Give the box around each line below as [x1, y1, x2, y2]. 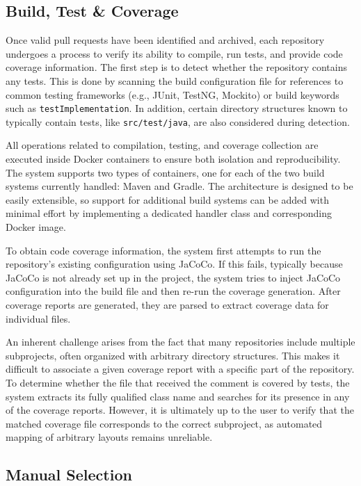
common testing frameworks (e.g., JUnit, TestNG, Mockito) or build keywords [6, 87, 339, 102]
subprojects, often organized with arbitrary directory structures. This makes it [6, 348, 340, 362]
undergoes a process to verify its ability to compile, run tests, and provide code [6, 46, 343, 60]
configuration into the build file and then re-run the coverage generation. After [6, 284, 341, 298]
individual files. [6, 311, 71, 325]
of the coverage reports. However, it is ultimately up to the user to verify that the [6, 403, 354, 417]
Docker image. [6, 220, 66, 234]
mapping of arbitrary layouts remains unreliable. [6, 430, 213, 444]
